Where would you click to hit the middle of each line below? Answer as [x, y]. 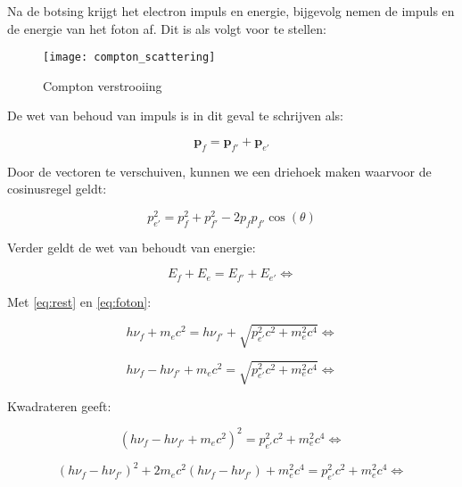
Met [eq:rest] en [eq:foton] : [79, 301]
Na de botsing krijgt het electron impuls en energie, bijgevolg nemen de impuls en [231, 11]
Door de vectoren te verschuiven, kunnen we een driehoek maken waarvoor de [219, 171]
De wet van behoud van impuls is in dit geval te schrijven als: [175, 116]
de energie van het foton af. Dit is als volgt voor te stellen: [167, 28]
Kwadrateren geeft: [59, 405]
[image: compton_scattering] [129, 58]
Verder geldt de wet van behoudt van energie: [132, 247]
